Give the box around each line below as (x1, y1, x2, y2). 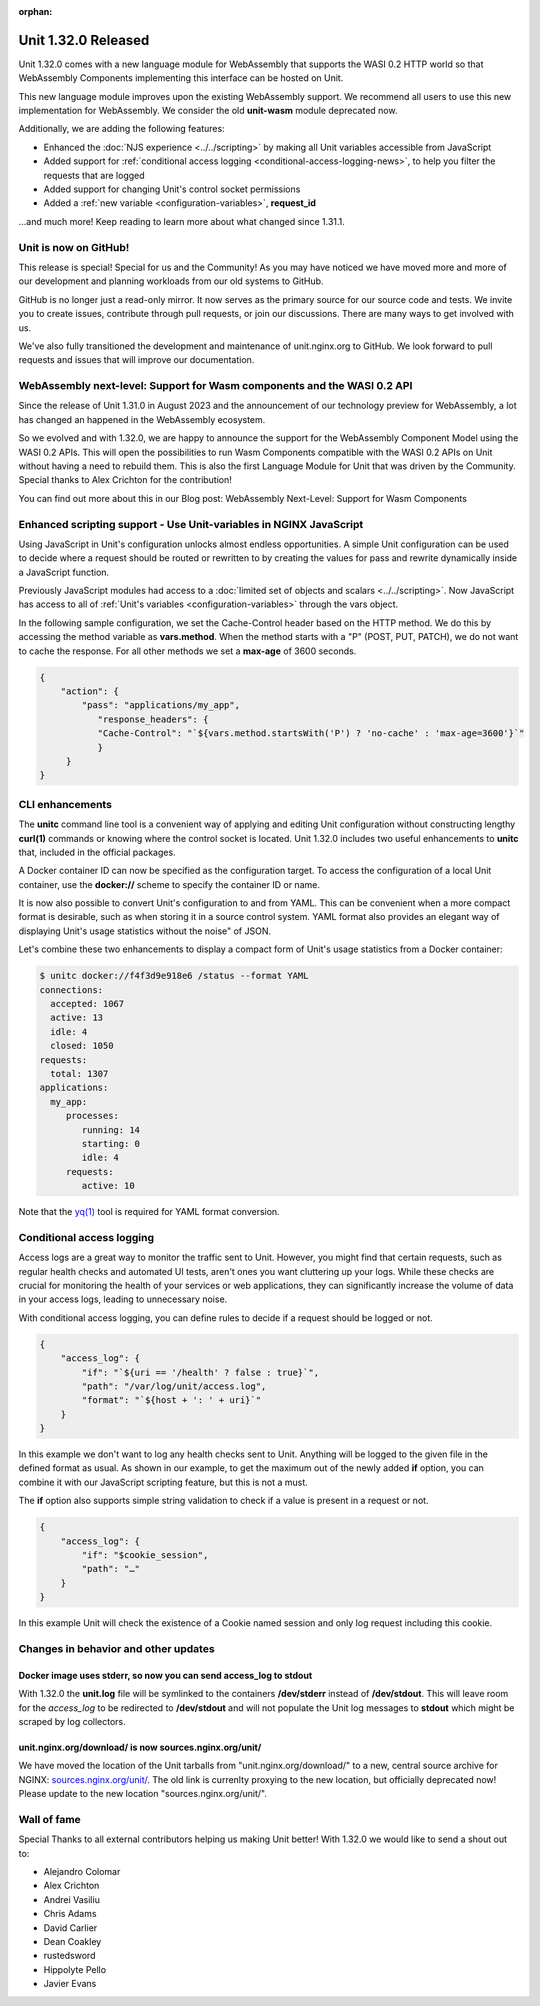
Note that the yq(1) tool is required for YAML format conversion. (18, 1206, 280, 1218)
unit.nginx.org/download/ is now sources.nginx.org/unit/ (18, 1741, 262, 1753)
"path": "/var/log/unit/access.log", (81, 1380, 267, 1392)
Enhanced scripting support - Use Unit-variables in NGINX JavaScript (18, 517, 364, 531)
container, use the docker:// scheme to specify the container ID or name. (18, 878, 320, 890)
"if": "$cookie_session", (81, 1550, 209, 1561)
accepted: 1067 (50, 998, 125, 1009)
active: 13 (50, 1012, 104, 1024)
